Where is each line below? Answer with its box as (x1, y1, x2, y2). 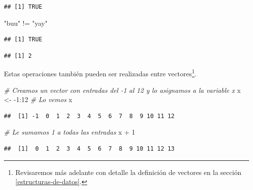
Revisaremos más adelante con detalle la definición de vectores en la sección (15, 167, 241, 177)
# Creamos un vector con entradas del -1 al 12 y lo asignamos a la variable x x (4, 85, 241, 95)
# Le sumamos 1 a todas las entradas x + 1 (4, 127, 135, 137)
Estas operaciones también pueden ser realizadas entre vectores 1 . (4, 67, 197, 79)
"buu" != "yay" (4, 17, 48, 28)
